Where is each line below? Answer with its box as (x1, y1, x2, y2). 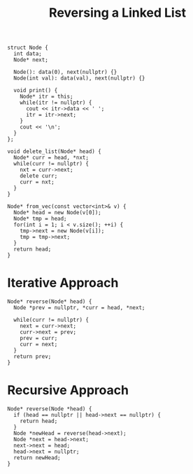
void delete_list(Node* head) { (7, 148, 101, 155)
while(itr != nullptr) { (20, 99, 92, 106)
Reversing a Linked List (48, 5, 187, 21)
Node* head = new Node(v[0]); (13, 209, 101, 216)
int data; (13, 50, 42, 57)
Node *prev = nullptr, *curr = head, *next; (13, 304, 145, 311)
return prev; (13, 353, 52, 360)
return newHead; (13, 454, 61, 461)
